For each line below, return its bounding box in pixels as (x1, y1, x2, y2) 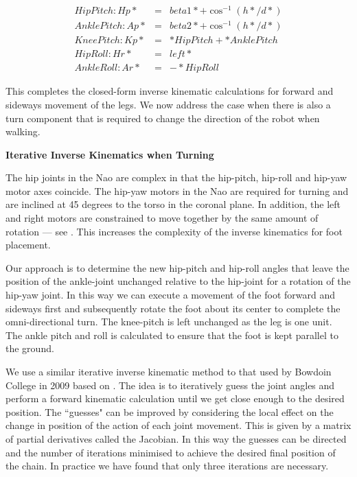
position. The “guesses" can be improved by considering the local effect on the (5, 404, 334, 419)
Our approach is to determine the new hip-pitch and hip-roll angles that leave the (5, 260, 349, 275)
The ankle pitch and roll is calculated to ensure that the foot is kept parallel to (5, 327, 338, 342)
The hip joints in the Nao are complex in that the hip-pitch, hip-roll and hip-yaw (5, 170, 347, 185)
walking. (5, 124, 41, 139)
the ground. (5, 341, 54, 356)
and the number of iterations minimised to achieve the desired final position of (5, 445, 336, 459)
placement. (5, 237, 51, 252)
